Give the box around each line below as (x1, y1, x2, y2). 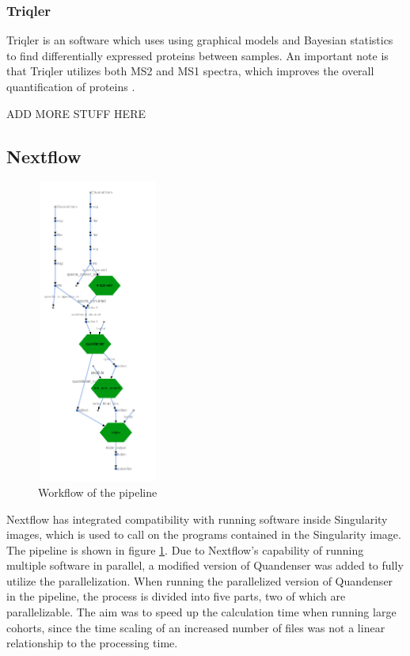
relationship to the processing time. (6, 635, 178, 651)
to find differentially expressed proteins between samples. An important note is (6, 47, 389, 63)
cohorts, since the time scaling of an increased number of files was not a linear (6, 619, 385, 635)
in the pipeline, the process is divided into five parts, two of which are (6, 588, 346, 605)
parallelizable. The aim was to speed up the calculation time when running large (6, 604, 397, 620)
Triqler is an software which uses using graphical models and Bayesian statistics (6, 32, 393, 48)
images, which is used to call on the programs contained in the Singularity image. (6, 526, 401, 543)
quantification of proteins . (6, 78, 135, 94)
